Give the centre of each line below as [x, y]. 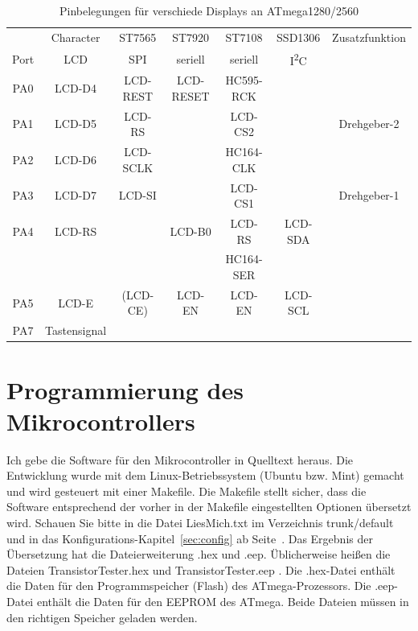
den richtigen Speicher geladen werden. [102, 617]
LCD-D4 [76, 87]
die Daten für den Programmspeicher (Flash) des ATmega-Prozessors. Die [189, 586]
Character [76, 37]
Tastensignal [76, 330]
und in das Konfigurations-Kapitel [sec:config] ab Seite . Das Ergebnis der [190, 538]
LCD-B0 [191, 231]
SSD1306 [299, 37]
